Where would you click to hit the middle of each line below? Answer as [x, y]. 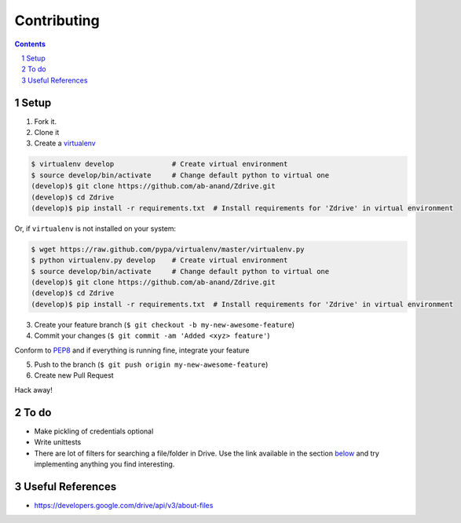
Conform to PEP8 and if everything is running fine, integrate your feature [132, 350]
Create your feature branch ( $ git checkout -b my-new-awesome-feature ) [164, 324]
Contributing [57, 20]
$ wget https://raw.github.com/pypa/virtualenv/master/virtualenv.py [168, 249]
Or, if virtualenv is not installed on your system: [95, 229]
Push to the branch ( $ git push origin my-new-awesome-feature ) [151, 364]
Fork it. [46, 121]
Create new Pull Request [74, 375]
